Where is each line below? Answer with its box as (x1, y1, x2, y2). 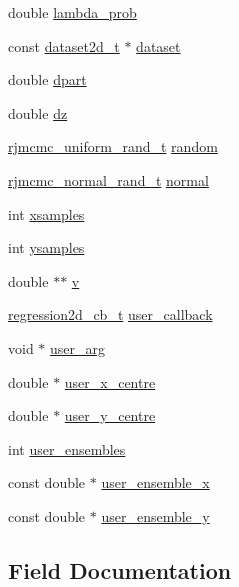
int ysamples (8, 237, 85, 258)
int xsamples (8, 203, 85, 224)
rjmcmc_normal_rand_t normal (8, 169, 209, 190)
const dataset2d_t (8, 35, 120, 56)
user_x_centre (64, 371, 156, 392)
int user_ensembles (8, 438, 126, 459)
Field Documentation (8, 554, 232, 585)
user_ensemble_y (101, 505, 210, 526)
